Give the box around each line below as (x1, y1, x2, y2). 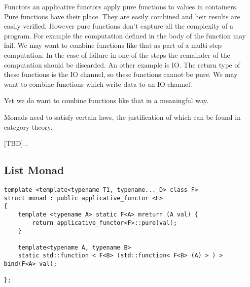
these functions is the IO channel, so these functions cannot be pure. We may (4, 69, 238, 79)
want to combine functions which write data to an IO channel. (4, 78, 192, 89)
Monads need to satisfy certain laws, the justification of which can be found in (4, 111, 241, 122)
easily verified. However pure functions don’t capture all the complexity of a (4, 21, 234, 31)
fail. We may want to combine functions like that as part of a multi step (4, 40, 222, 50)
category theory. (4, 121, 53, 132)
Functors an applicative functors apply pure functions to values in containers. (4, 1, 238, 11)
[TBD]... (4, 138, 29, 148)
